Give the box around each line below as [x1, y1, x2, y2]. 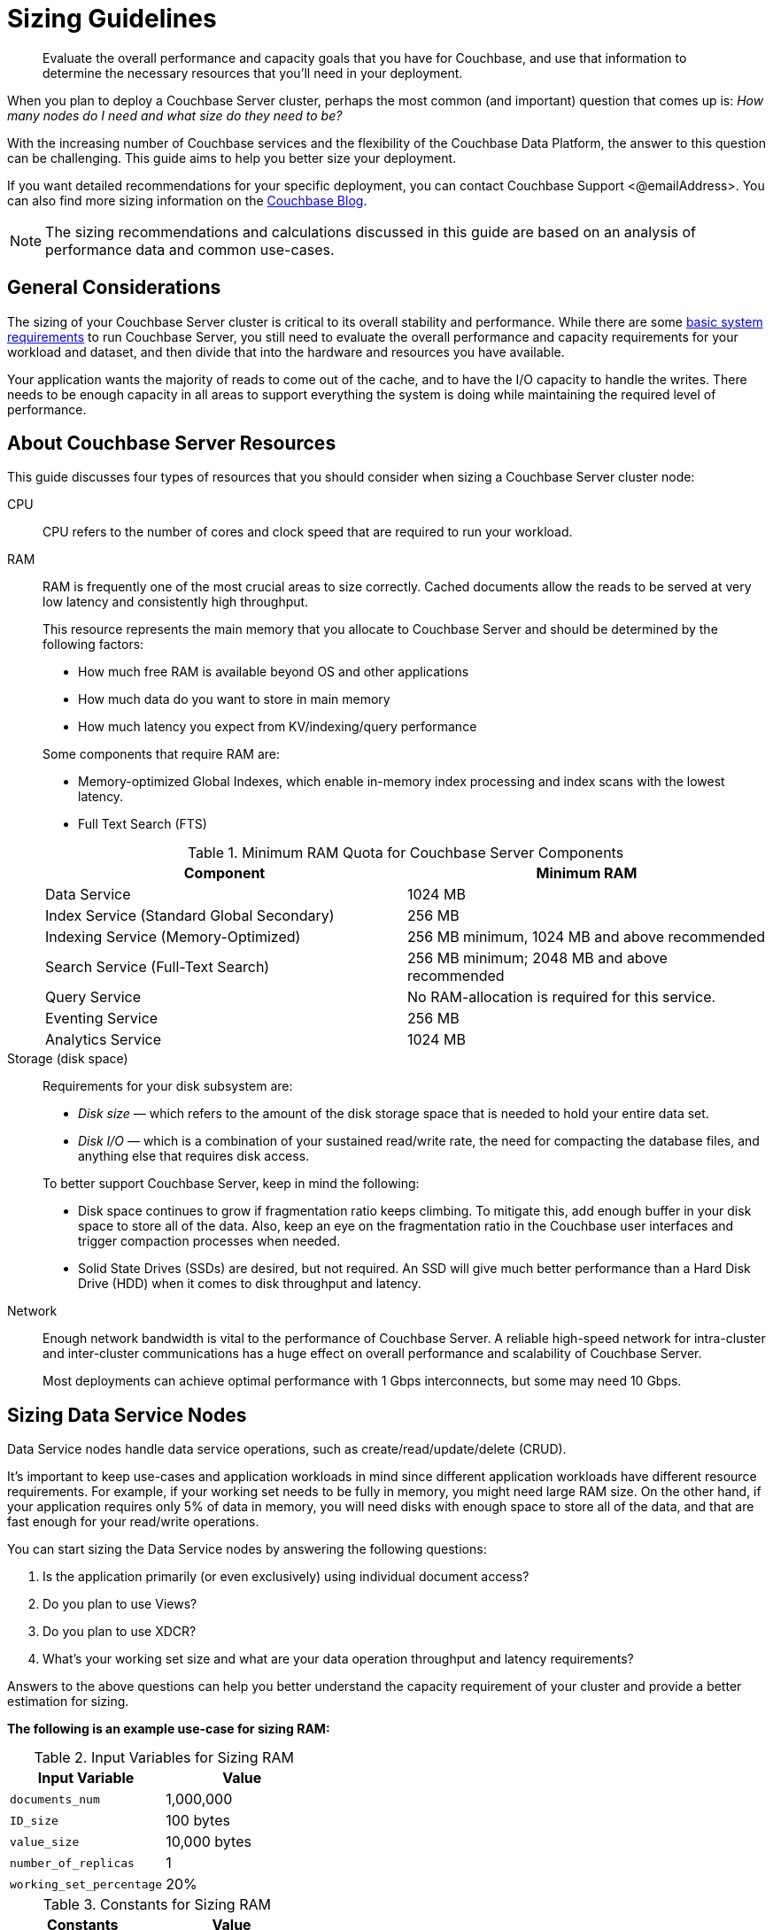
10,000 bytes [166, 1833, 251, 1851]
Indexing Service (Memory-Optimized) [45, 928, 301, 946]
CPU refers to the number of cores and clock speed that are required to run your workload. [43, 524, 573, 540]
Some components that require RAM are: [43, 746, 281, 762]
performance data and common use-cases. [45, 240, 335, 259]
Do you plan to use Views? [43, 1596, 197, 1612]
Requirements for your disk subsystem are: [43, 1078, 293, 1094]
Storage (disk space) [7, 1051, 128, 1067]
